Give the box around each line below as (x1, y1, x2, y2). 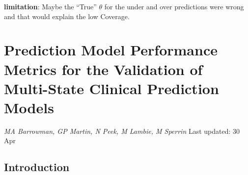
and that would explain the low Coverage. (4, 11, 130, 21)
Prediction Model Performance (4, 40, 218, 60)
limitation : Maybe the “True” (4, 1, 97, 11)
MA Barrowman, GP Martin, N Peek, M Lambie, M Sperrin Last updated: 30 (4, 125, 240, 136)
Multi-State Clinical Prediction (4, 78, 219, 98)
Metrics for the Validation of (4, 59, 203, 79)
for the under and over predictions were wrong (104, 1, 244, 11)
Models (4, 97, 54, 117)
